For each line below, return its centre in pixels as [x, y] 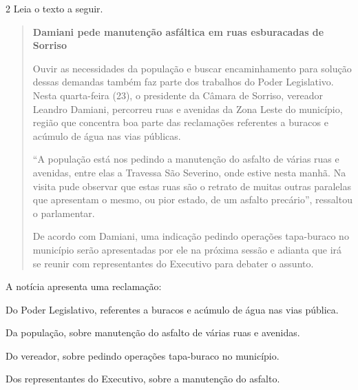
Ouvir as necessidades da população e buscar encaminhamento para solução [192, 68]
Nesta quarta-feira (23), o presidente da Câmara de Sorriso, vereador [178, 95]
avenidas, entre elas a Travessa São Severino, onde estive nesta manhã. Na [189, 172]
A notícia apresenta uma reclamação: [84, 286]
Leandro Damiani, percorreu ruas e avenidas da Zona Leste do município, [188, 109]
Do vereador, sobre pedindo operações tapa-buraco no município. [143, 355]
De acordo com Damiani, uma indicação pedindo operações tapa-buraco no [191, 236]
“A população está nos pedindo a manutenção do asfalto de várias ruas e [186, 159]
